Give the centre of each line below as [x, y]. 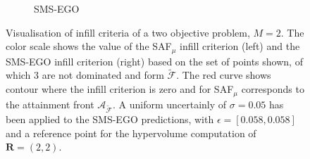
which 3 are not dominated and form [85, 75]
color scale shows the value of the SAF [89, 46]
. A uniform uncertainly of [169, 104]
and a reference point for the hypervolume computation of [131, 133]
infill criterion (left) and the [240, 46]
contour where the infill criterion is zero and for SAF [120, 89]
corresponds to [273, 89]
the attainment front [50, 104]
